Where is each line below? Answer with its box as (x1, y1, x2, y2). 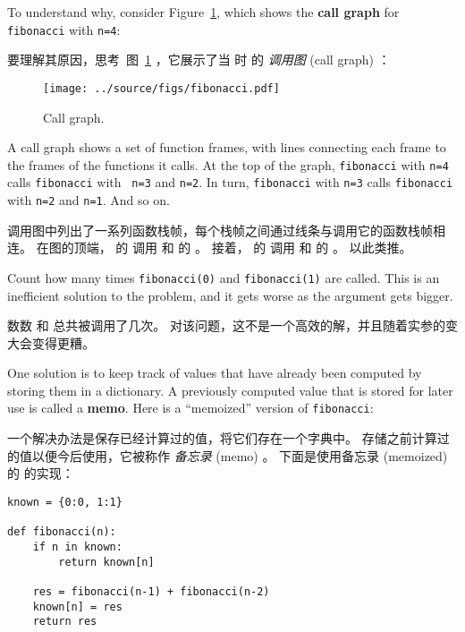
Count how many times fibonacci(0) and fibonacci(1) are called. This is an (7, 268, 440, 286)
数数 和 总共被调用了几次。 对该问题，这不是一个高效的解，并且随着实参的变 (7, 316, 458, 335)
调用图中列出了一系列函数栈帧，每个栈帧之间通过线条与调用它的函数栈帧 (7, 220, 433, 239)
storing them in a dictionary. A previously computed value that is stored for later (7, 380, 453, 399)
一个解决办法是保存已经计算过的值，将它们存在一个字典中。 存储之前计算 (7, 429, 437, 448)
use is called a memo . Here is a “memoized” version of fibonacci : (7, 398, 374, 417)
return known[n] (58, 555, 155, 568)
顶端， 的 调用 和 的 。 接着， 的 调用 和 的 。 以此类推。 (73, 238, 412, 257)
